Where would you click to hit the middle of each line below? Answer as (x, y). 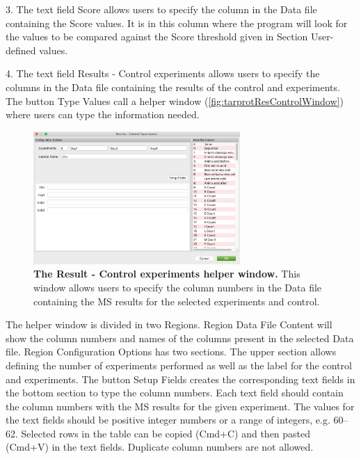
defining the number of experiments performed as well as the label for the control (179, 365)
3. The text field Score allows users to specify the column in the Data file (161, 9)
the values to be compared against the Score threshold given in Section (157, 37)
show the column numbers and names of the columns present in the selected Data (180, 338)
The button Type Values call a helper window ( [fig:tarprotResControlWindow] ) (175, 100)
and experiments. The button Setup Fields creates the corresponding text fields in (180, 379)
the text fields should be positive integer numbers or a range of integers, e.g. (168, 420)
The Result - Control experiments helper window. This (167, 274)
